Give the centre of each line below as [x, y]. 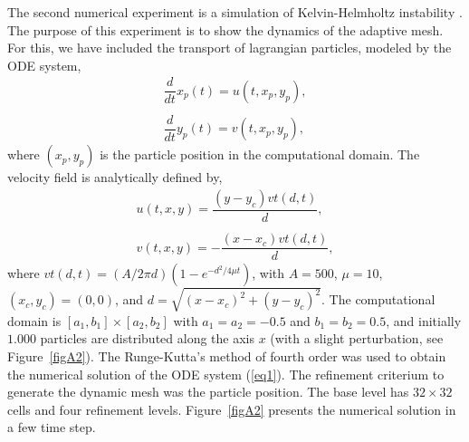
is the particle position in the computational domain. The [260, 154]
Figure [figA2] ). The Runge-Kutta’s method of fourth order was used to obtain [227, 356]
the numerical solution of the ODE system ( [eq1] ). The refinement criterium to [226, 374]
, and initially [424, 320]
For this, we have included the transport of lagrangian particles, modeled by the [230, 48]
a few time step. [52, 427]
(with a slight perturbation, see [357, 338]
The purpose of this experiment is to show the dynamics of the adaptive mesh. [225, 29]
